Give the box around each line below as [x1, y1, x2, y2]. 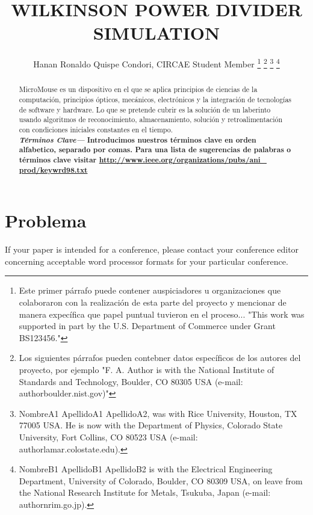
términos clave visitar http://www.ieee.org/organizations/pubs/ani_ [19, 154, 267, 165]
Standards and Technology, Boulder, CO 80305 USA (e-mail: [19, 375, 243, 387]
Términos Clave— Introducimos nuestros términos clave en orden [19, 134, 256, 145]
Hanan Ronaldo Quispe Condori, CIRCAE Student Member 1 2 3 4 [33, 56, 280, 70]
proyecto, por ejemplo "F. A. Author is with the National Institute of [19, 363, 274, 375]
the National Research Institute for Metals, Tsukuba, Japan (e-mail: [19, 486, 271, 499]
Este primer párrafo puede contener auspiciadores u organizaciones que [19, 284, 281, 297]
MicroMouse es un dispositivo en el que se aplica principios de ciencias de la [19, 84, 258, 94]
